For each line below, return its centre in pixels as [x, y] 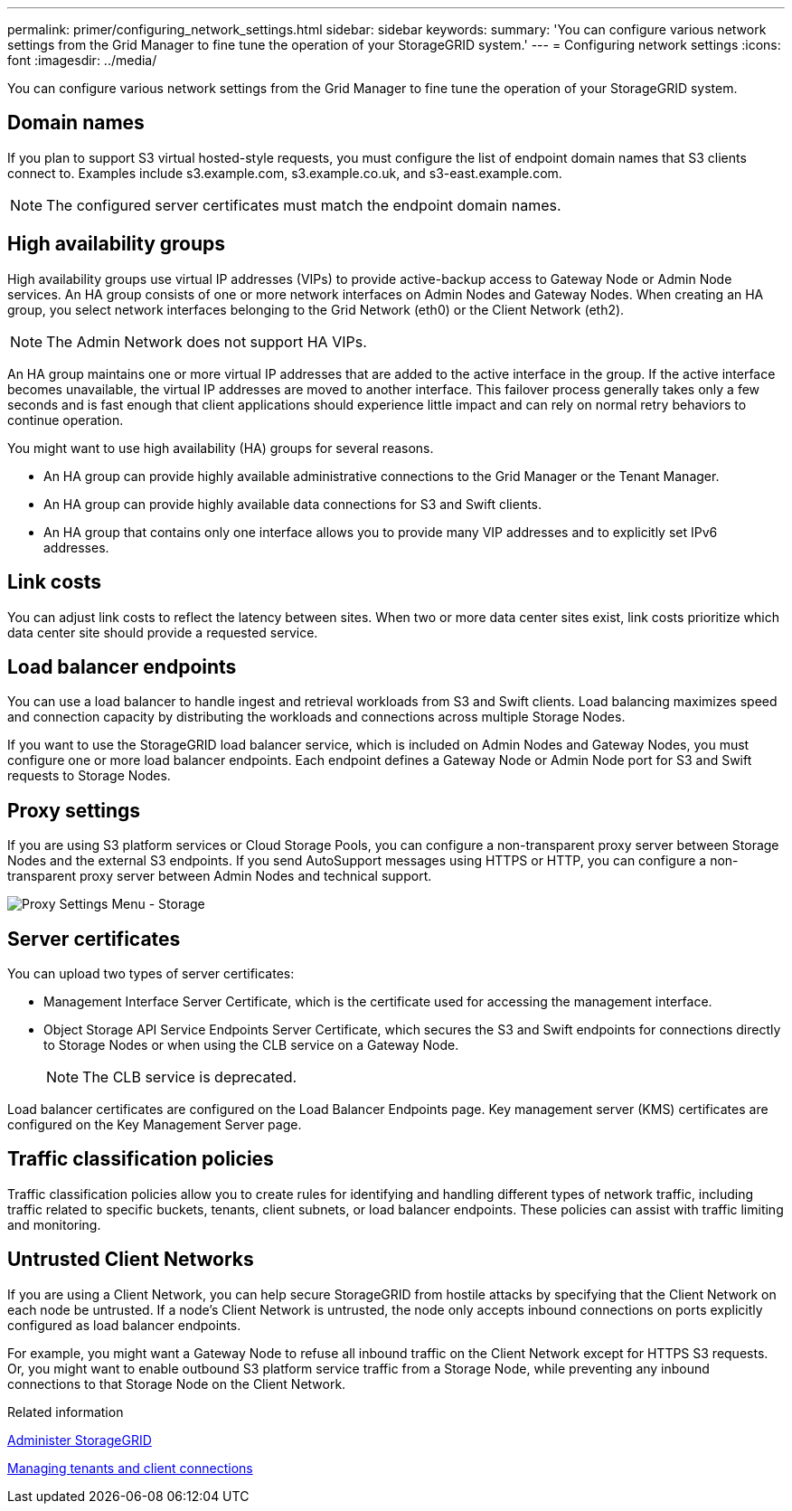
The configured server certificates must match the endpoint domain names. [304, 205]
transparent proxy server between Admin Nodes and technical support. [220, 876]
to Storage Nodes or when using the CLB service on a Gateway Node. [251, 1045]
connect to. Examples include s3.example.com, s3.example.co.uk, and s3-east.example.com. [285, 173]
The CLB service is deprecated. [190, 1077]
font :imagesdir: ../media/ [82, 60]
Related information [66, 1412]
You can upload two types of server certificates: [151, 974]
